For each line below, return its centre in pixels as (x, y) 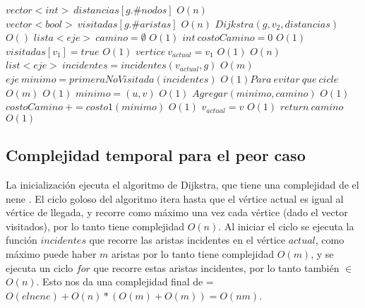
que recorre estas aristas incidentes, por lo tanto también (216, 267)
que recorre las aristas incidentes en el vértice (187, 240)
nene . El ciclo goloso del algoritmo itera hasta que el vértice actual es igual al (175, 198)
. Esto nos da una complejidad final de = (125, 282)
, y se (322, 253)
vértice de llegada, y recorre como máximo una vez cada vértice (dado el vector (177, 212)
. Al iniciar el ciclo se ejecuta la (286, 226)
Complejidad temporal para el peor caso (156, 155)
